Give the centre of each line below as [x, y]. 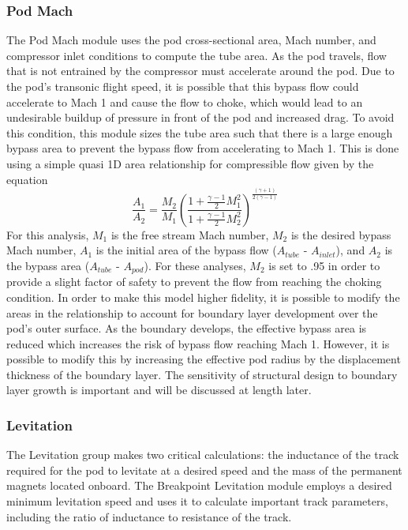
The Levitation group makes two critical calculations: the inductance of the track [203, 455]
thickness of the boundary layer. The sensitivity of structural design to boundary [202, 374]
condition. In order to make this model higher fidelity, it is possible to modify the [203, 297]
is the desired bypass [341, 234]
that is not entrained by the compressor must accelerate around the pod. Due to [200, 71]
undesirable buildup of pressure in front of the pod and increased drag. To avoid [200, 117]
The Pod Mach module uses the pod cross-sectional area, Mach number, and [191, 40]
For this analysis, [48, 234]
